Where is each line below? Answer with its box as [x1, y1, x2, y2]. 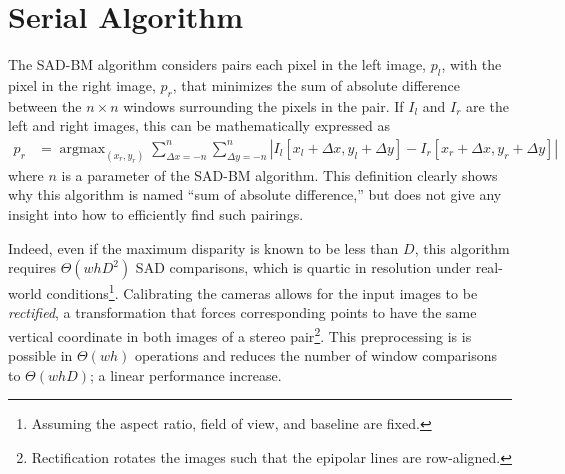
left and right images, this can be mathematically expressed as [8, 115, 390, 136]
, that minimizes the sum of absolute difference [172, 74, 460, 95]
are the [466, 95, 509, 116]
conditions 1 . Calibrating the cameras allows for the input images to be [46, 280, 478, 303]
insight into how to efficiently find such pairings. [8, 203, 304, 224]
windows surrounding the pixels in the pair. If [123, 95, 404, 116]
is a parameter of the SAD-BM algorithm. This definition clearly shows [61, 164, 498, 185]
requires [8, 257, 56, 278]
